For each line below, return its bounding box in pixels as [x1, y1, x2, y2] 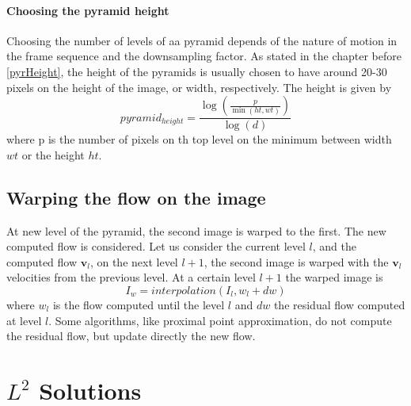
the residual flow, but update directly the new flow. [6, 327, 256, 344]
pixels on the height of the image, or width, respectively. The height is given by [6, 79, 392, 95]
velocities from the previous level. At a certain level [6, 269, 256, 285]
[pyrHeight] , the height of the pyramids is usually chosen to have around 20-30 [6, 63, 387, 79]
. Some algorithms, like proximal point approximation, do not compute [48, 312, 392, 328]
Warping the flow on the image [6, 185, 266, 209]
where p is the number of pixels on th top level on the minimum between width [6, 131, 392, 147]
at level [6, 312, 42, 328]
